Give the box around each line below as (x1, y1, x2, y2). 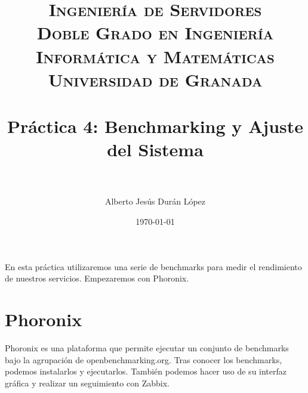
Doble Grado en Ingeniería (36, 20, 274, 45)
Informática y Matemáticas (36, 44, 275, 68)
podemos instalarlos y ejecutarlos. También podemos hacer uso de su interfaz (5, 365, 287, 377)
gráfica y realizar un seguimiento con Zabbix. (5, 376, 170, 389)
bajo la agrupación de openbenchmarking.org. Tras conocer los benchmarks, (5, 353, 282, 366)
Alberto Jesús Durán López (104, 195, 206, 208)
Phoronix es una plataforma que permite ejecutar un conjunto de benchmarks (5, 341, 289, 354)
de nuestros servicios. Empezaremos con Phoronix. (5, 272, 189, 284)
